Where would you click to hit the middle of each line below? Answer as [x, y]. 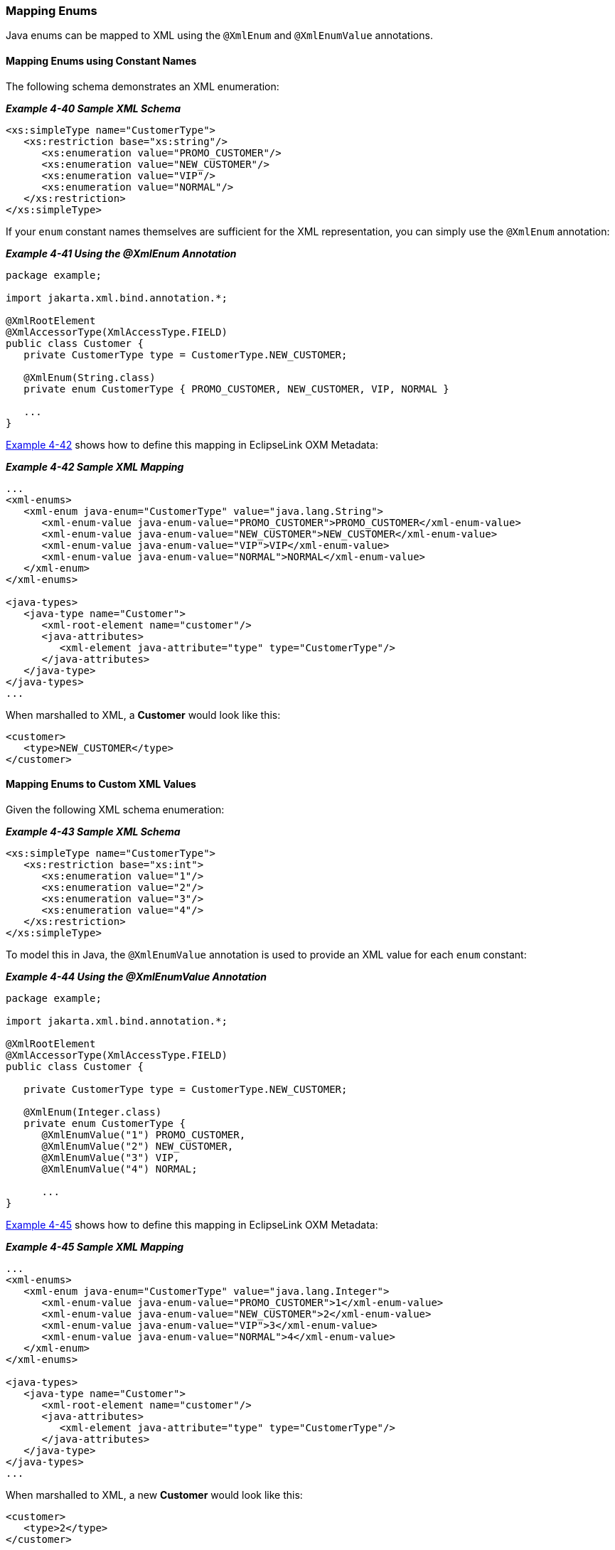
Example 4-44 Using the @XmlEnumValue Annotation [137, 976]
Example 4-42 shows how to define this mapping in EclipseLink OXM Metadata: [192, 444]
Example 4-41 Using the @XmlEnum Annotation [121, 253]
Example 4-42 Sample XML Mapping [95, 466]
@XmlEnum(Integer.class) [93, 1112]
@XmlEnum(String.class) [90, 377]
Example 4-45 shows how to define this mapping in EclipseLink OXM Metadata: [192, 1224]
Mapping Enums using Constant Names [101, 60]
